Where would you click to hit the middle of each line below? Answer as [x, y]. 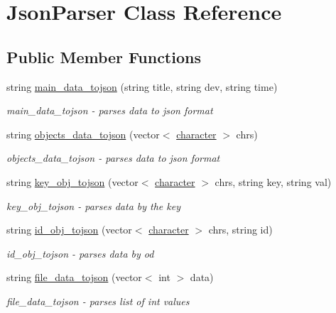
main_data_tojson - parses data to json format [110, 110]
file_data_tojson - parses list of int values [98, 301]
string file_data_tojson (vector [74, 277]
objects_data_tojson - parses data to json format [113, 158]
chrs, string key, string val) [273, 181]
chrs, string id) [240, 230]
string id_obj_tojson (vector [69, 230]
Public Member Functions [104, 56]
